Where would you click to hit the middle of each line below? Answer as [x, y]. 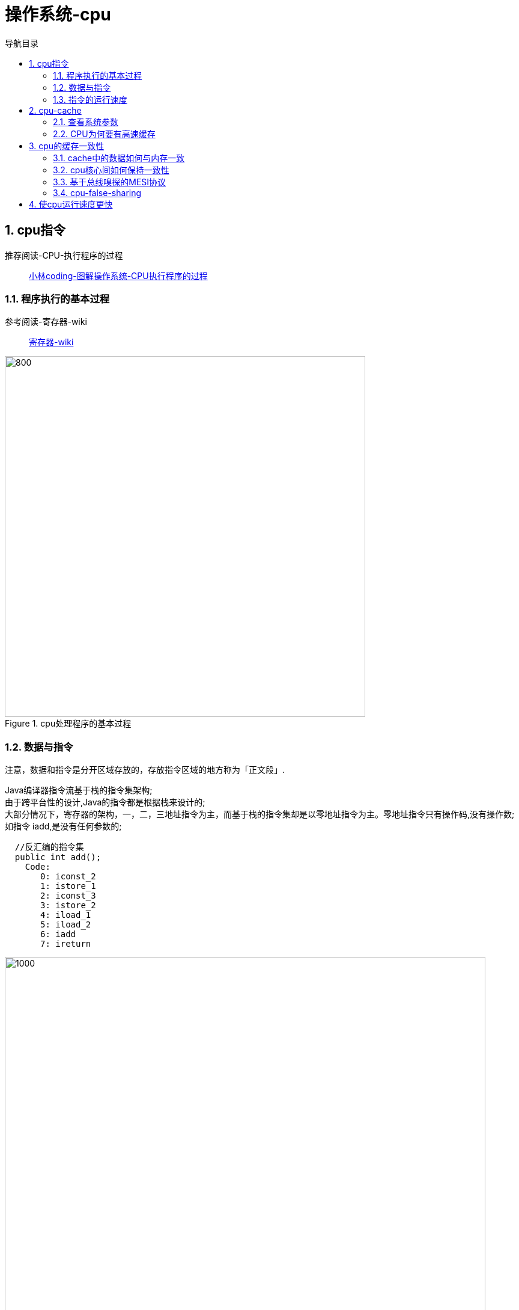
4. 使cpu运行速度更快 [71, 204]
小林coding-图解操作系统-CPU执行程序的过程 [118, 275]
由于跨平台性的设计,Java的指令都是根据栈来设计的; [105, 802]
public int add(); [58, 857]
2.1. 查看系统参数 [86, 121]
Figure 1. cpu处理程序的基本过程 [68, 724]
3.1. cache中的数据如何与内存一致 [119, 158]
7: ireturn [66, 944]
